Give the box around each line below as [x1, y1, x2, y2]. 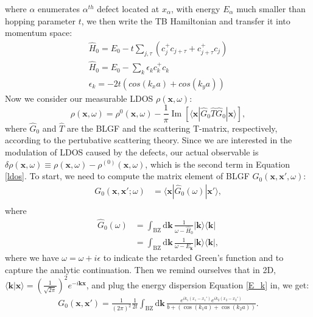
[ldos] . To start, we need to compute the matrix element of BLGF [5, 169, 250, 182]
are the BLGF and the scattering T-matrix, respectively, [66, 121, 278, 134]
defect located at [97, 2, 160, 15]
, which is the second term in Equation [145, 157, 290, 170]
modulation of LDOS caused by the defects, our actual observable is [5, 145, 259, 158]
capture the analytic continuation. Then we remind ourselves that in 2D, [5, 263, 276, 276]
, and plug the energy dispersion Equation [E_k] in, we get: [86, 278, 309, 291]
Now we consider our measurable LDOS [5, 91, 153, 104]
